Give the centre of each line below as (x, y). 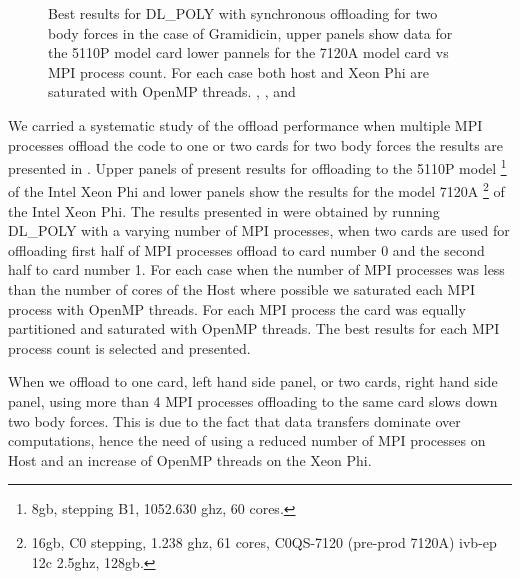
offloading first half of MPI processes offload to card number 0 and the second (246, 249)
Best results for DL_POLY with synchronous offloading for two (243, 13)
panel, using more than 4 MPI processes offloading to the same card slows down (253, 401)
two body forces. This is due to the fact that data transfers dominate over (234, 420)
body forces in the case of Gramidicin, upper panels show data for (250, 32)
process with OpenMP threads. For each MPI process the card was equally (237, 308)
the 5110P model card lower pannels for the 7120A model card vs (248, 52)
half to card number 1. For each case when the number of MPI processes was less (256, 269)
